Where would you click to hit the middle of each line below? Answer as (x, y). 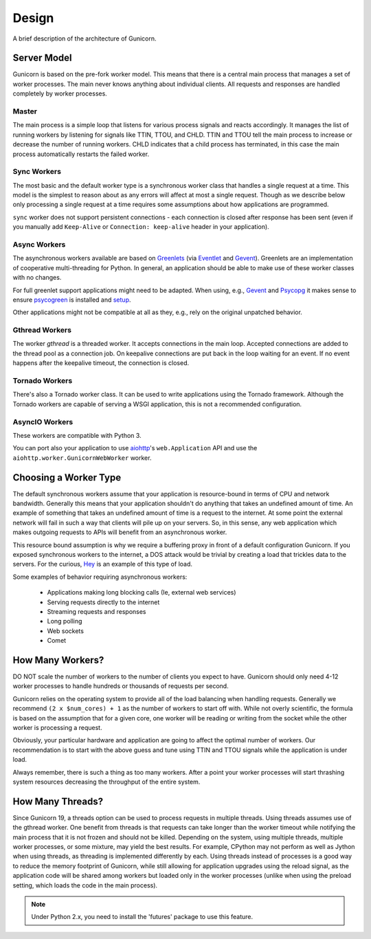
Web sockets (65, 631)
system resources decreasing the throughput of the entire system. (106, 782)
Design (33, 18)
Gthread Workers (42, 330)
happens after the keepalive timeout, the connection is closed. (101, 363)
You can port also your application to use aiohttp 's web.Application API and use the (135, 448)
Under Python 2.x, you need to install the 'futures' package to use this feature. (142, 917)
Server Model (42, 58)
